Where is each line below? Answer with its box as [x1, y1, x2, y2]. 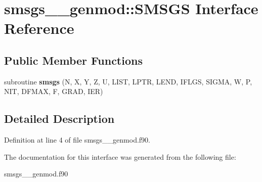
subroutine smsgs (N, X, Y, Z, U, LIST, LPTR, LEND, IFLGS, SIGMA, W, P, [4, 76, 252, 86]
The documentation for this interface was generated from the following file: [4, 151, 236, 162]
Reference [4, 18, 74, 38]
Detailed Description [4, 111, 115, 126]
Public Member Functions [4, 52, 143, 68]
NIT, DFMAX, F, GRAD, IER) [4, 86, 103, 97]
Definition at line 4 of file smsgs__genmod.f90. [4, 134, 150, 145]
